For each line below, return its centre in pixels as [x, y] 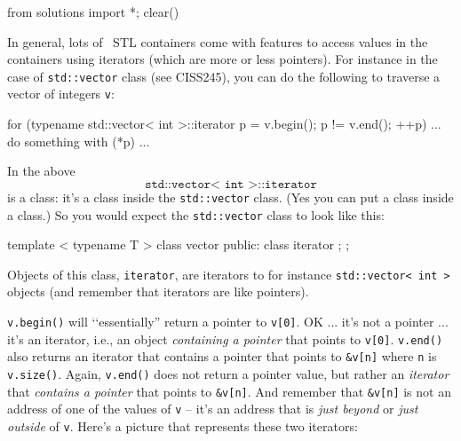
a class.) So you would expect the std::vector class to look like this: [196, 214]
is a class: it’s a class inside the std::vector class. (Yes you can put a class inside [230, 197]
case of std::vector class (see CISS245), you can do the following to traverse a [224, 76]
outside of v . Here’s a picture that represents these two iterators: [183, 425]
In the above [41, 171]
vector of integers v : [61, 94]
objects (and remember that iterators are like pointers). [158, 291]
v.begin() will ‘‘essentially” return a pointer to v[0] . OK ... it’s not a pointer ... [228, 322]
